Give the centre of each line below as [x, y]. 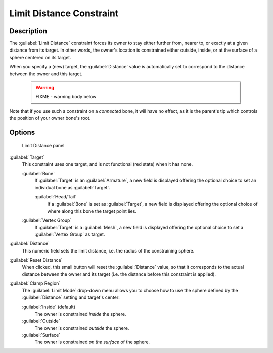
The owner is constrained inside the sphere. [80, 314]
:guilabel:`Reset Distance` [36, 260]
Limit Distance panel [43, 145]
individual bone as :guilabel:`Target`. [73, 187]
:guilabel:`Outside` [41, 321]
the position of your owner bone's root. [50, 118]
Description [28, 31]
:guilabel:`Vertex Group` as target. [70, 234]
